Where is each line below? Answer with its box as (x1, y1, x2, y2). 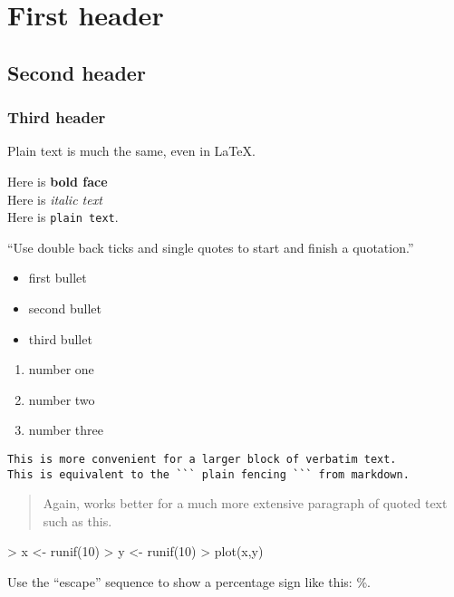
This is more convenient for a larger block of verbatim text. (7, 452, 397, 466)
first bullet (28, 268, 87, 287)
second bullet (28, 299, 101, 317)
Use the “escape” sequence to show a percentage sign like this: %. (7, 573, 371, 592)
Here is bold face (7, 171, 108, 190)
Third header (7, 106, 106, 129)
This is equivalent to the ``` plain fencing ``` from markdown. (7, 467, 410, 481)
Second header (7, 58, 146, 86)
